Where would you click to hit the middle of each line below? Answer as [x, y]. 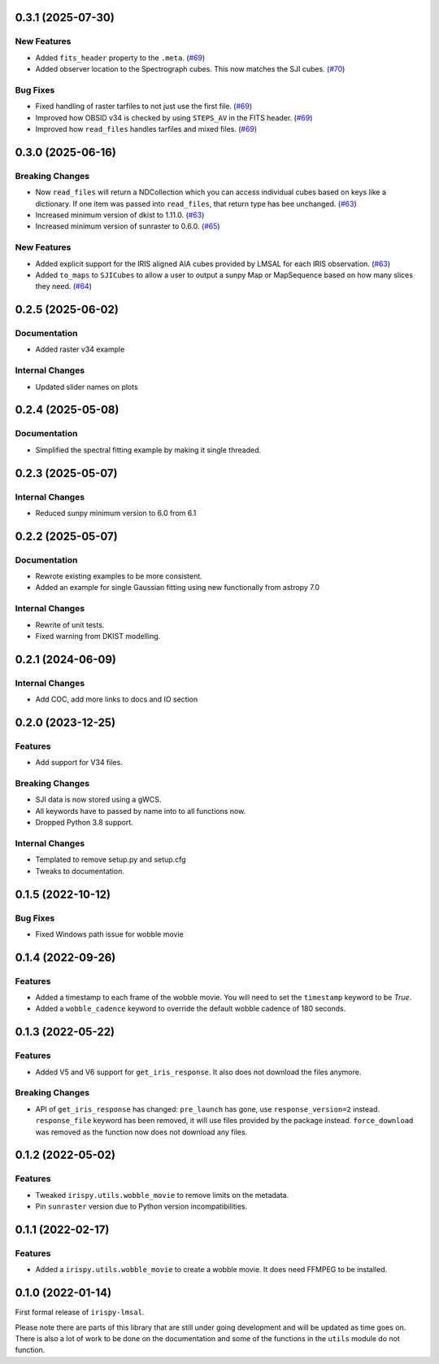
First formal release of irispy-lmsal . [80, 1312]
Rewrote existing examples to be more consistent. [119, 576]
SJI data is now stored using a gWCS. [98, 800]
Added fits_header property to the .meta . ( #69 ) [120, 58]
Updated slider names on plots [87, 387]
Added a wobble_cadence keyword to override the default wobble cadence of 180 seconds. [191, 1008]
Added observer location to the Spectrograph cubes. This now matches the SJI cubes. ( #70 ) [190, 69]
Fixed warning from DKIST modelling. [98, 636]
